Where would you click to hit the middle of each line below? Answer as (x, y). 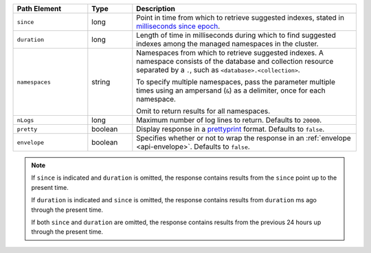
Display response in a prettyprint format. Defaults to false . (231, 129)
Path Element (39, 9)
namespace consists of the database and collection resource (235, 61)
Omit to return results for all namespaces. (203, 111)
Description (156, 9)
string (101, 82)
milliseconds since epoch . (178, 26)
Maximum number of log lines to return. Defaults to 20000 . (229, 120)
